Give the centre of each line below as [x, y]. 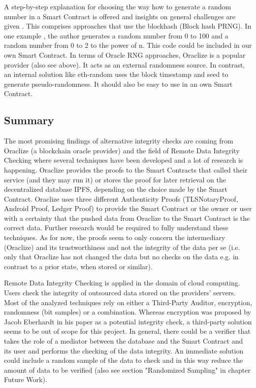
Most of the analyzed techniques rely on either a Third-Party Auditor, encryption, [128, 302]
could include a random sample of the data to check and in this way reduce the [124, 360]
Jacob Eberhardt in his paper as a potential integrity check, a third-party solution [128, 321]
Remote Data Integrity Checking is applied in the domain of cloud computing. [122, 283]
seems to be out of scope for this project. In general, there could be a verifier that [127, 331]
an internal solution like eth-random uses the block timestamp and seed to [116, 74]
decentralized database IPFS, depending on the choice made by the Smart [116, 189]
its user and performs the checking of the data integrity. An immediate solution [124, 350]
